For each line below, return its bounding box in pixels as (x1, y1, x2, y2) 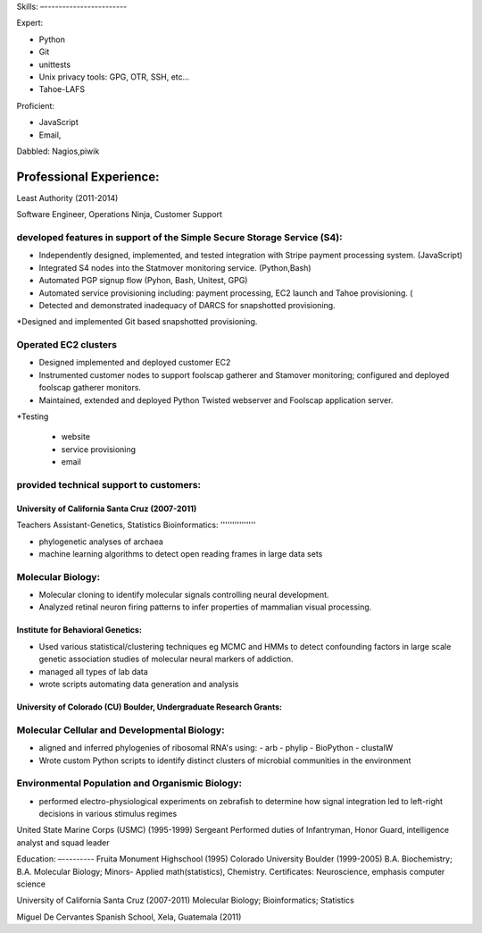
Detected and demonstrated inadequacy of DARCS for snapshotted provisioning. (38, 299, 336, 310)
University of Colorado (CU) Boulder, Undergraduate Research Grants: (16, 702, 283, 712)
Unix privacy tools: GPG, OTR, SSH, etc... (38, 71, 190, 82)
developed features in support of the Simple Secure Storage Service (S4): (16, 231, 343, 243)
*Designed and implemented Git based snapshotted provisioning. (16, 316, 258, 327)
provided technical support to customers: (16, 478, 201, 491)
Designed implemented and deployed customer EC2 (38, 357, 231, 368)
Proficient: (16, 100, 55, 111)
